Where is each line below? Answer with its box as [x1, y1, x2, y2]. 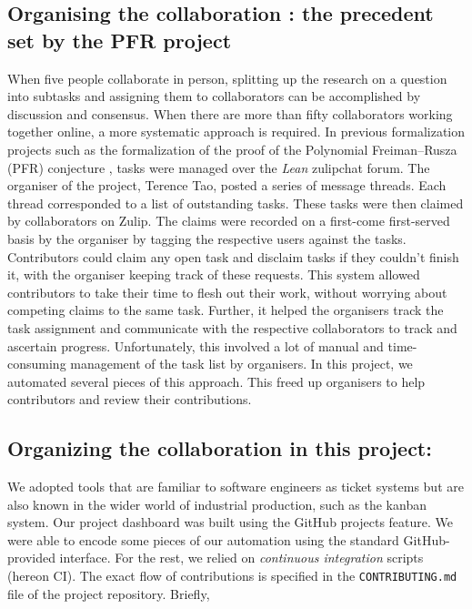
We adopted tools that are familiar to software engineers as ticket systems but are [7, 477, 464, 496]
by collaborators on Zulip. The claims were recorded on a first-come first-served [7, 211, 450, 230]
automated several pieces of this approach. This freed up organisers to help [7, 371, 426, 391]
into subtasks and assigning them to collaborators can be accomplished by [7, 86, 421, 106]
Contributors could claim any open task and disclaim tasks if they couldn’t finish [7, 247, 459, 266]
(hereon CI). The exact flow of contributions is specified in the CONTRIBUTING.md [7, 566, 457, 585]
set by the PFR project [7, 25, 232, 54]
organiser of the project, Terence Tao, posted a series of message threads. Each [7, 176, 447, 195]
